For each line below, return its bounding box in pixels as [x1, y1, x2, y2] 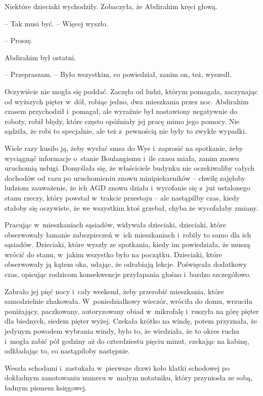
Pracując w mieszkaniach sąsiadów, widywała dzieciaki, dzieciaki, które [5, 219, 227, 230]
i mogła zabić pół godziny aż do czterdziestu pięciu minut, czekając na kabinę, [5, 335, 249, 346]
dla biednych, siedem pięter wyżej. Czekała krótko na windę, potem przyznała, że [5, 315, 257, 326]
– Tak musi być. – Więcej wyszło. [5, 18, 108, 28]
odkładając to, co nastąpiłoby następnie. [5, 345, 130, 356]
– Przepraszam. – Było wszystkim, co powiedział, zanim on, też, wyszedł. [5, 69, 232, 80]
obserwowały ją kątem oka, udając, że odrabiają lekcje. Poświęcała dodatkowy [5, 259, 247, 269]
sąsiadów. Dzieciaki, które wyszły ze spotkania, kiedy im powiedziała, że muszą [5, 239, 250, 250]
